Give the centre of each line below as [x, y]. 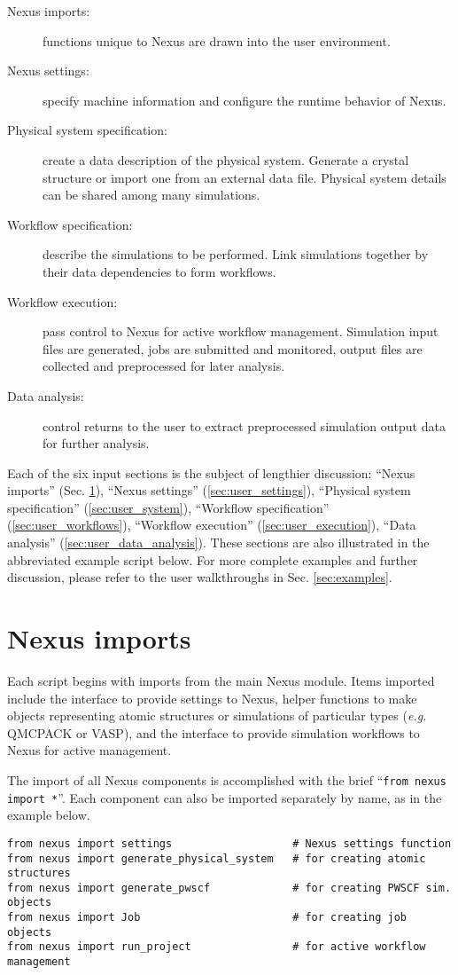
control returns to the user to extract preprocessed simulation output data [244, 425]
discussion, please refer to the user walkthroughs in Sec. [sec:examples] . [200, 577]
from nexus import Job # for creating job [207, 918]
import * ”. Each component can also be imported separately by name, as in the [225, 797]
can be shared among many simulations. [151, 195]
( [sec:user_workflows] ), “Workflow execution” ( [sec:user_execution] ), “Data [212, 525]
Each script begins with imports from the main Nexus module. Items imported [221, 680]
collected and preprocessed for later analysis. [164, 366]
